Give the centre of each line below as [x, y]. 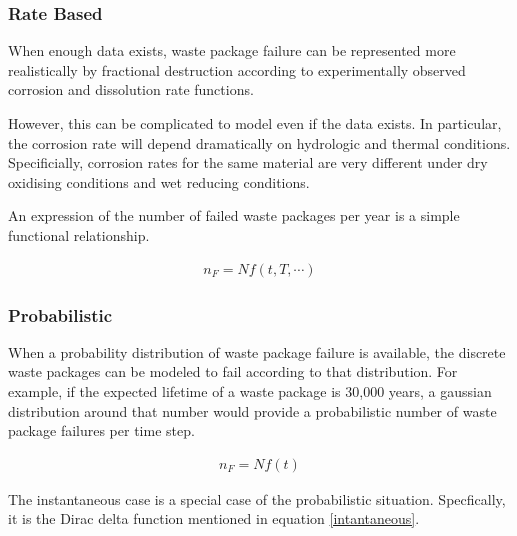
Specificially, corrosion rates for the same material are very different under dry [248, 162]
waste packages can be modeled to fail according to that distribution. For [233, 371]
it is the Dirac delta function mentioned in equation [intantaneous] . [214, 518]
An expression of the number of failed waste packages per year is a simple [234, 215]
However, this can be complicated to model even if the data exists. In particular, [255, 123]
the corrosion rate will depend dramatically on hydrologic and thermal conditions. [259, 142]
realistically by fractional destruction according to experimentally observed [237, 69]
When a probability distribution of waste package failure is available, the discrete [257, 351]
